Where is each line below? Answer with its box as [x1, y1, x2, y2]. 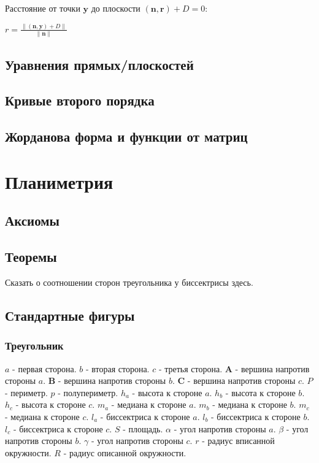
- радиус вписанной [202, 434, 275, 447]
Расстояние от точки [5, 2, 80, 14]
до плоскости [91, 2, 140, 14]
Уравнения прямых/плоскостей [5, 55, 194, 74]
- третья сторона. [158, 362, 223, 375]
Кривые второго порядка [5, 91, 155, 110]
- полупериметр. [58, 386, 118, 399]
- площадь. [123, 422, 163, 435]
